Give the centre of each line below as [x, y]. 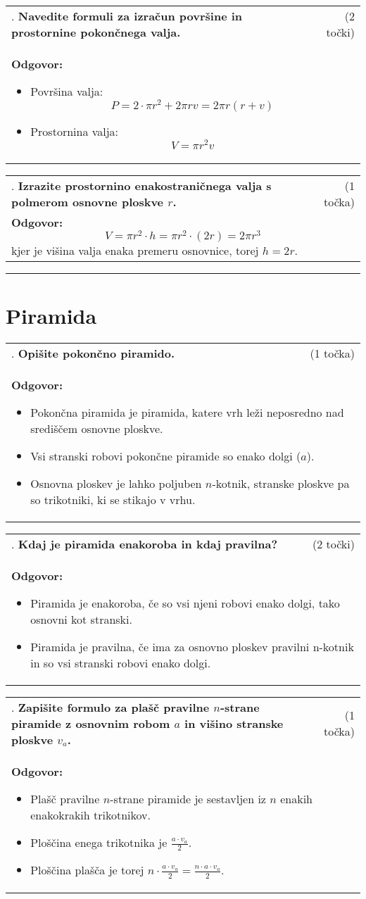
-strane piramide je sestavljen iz [188, 798]
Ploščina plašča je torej [87, 870]
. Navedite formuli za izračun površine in [127, 16]
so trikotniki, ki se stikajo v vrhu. [113, 499]
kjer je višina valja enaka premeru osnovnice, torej [135, 251]
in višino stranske [234, 723]
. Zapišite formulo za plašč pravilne [111, 707]
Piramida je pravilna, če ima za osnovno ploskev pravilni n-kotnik [192, 646]
